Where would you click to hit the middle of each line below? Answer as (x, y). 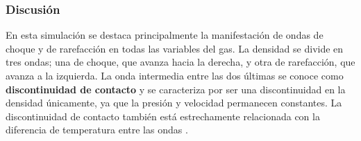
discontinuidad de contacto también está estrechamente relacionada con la (163, 116)
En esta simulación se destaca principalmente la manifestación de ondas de (165, 35)
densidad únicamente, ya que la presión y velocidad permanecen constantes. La (174, 103)
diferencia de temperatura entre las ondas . (97, 130)
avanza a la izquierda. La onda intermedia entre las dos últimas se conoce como (175, 75)
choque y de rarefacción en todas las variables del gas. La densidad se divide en (175, 48)
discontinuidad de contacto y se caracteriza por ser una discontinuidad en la (176, 89)
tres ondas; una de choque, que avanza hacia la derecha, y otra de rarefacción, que (180, 62)
